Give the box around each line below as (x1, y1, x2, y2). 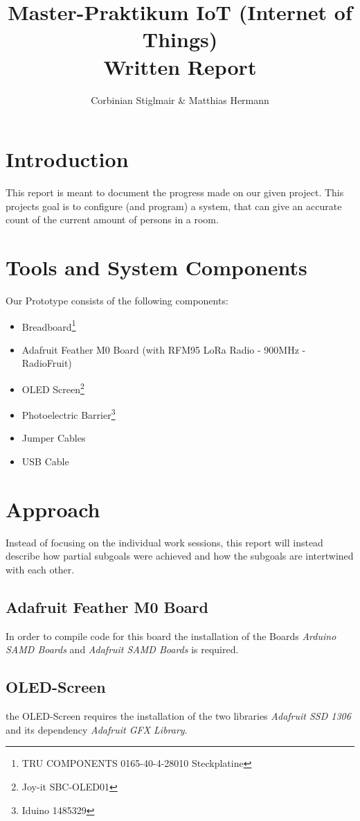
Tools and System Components (6, 253, 307, 281)
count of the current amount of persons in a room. (6, 212, 219, 227)
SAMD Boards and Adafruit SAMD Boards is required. (6, 642, 239, 657)
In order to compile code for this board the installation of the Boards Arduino (6, 628, 336, 643)
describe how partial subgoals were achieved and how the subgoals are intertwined (6, 548, 354, 563)
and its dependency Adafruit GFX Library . (6, 722, 188, 736)
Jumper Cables (21, 431, 86, 445)
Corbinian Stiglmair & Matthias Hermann (91, 92, 269, 107)
